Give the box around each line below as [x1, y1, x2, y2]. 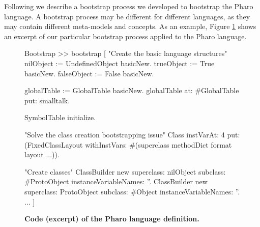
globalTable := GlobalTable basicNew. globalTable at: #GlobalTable [24, 85, 239, 96]
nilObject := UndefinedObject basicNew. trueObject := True [24, 58, 215, 68]
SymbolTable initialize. [24, 112, 96, 123]
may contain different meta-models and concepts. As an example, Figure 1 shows [4, 21, 256, 32]
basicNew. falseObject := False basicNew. [24, 68, 154, 78]
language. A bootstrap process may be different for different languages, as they [4, 11, 250, 21]
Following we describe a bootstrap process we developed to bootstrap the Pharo [4, 1, 253, 11]
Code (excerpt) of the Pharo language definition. [24, 213, 199, 224]
